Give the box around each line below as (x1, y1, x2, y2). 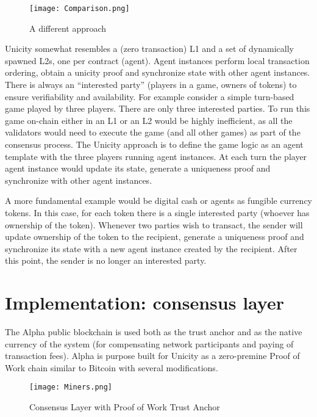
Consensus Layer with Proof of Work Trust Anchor (29, 401, 220, 413)
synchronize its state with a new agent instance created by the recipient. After (5, 242, 297, 255)
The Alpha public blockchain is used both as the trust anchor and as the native (5, 325, 302, 338)
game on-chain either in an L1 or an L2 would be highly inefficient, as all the (5, 114, 293, 126)
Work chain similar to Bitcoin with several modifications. (5, 361, 218, 374)
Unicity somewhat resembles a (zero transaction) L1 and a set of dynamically (5, 42, 294, 55)
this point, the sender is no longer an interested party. (5, 254, 207, 267)
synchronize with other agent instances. (5, 173, 152, 186)
